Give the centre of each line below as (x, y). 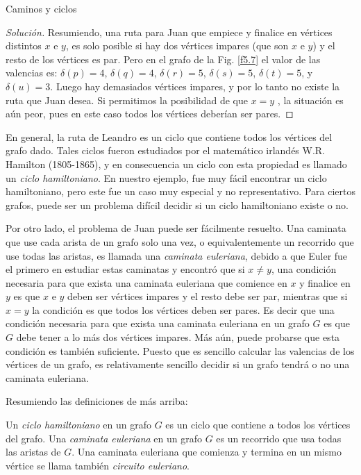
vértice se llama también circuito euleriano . (98, 465)
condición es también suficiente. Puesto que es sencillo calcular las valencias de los (180, 350)
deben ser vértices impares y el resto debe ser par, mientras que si (208, 296)
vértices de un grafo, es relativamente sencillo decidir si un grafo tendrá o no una (178, 364)
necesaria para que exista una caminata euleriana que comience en (146, 282)
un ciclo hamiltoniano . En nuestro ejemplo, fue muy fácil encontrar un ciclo (166, 177)
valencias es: (32, 73)
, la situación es (310, 100)
